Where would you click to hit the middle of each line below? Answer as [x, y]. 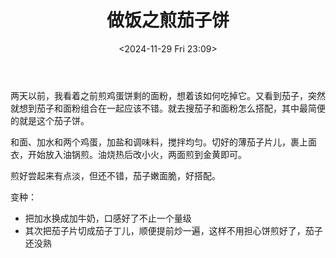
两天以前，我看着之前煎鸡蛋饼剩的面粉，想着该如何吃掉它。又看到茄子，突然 [168, 95]
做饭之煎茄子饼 [168, 20]
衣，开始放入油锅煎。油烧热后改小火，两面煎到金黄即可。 [128, 154]
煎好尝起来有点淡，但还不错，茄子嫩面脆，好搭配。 [115, 175]
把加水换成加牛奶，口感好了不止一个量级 [108, 218]
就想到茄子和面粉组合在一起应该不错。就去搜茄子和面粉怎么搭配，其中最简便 [168, 108]
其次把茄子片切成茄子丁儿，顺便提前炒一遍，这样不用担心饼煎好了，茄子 [173, 230]
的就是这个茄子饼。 [50, 120]
